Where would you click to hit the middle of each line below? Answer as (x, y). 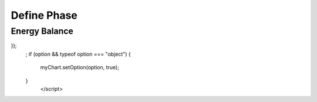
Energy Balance (42, 31)
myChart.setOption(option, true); (80, 67)
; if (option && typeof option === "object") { (78, 54)
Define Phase (44, 15)
